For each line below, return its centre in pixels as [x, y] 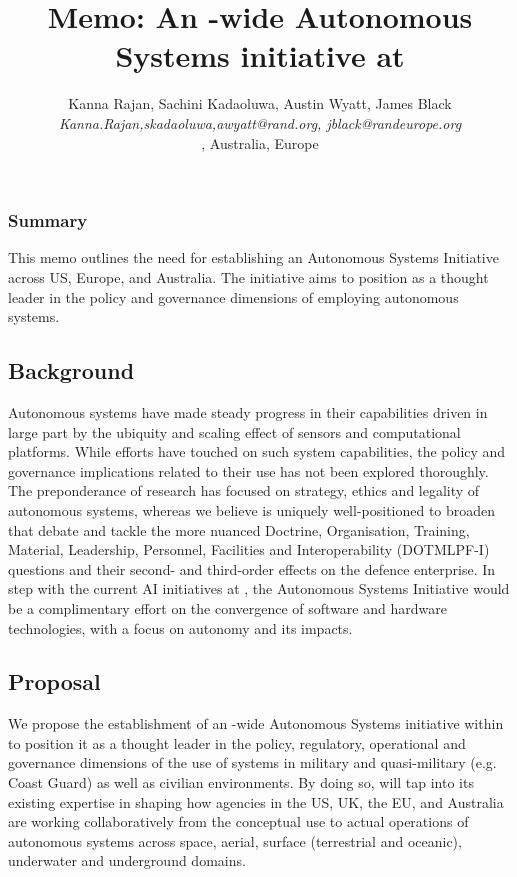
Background [71, 370]
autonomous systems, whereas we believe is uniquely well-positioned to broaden [252, 509]
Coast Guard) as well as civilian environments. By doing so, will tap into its [241, 782]
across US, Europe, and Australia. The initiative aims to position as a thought [248, 276]
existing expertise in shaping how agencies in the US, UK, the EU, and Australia [256, 801]
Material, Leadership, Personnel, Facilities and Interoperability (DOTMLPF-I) [249, 549]
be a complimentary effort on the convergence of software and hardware [227, 607]
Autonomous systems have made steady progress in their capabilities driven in [248, 411]
